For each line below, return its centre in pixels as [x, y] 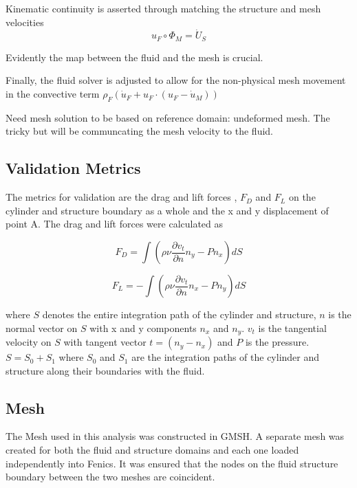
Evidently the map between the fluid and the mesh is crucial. [134, 57]
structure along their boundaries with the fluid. [105, 370]
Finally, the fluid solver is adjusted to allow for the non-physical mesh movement [176, 80]
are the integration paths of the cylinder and [226, 357]
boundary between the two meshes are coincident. [110, 477]
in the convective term [53, 94]
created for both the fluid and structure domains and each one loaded [152, 450]
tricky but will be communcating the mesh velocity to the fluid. [140, 131]
